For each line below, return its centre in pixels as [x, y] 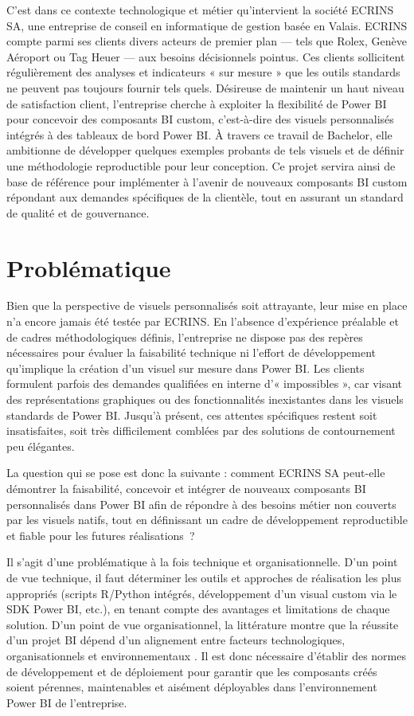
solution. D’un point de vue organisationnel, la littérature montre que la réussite [203, 624]
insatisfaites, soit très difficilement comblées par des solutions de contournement [201, 430]
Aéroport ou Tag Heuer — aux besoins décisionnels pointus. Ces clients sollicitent [206, 56]
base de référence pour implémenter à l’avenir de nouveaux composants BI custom [207, 181]
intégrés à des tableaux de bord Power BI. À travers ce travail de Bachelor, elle [199, 134]
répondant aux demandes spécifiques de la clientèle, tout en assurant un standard [205, 197]
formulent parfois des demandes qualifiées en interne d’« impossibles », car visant [204, 383]
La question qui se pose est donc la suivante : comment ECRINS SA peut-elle [196, 473]
